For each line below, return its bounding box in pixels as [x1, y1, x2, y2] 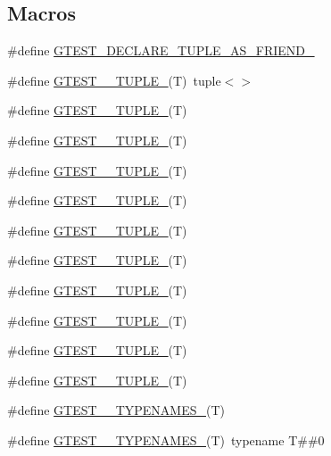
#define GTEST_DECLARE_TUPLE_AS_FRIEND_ [7, 41, 315, 60]
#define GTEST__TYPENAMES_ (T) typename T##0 [7, 430, 325, 449]
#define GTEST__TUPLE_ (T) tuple [7, 70, 221, 89]
